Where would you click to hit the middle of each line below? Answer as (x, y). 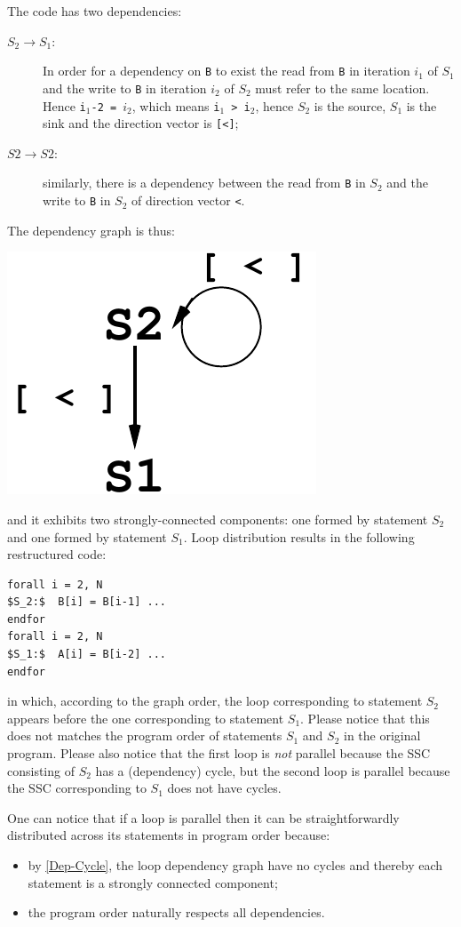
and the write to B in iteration (125, 88)
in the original (382, 735)
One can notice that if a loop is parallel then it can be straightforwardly (203, 817)
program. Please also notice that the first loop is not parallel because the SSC (219, 753)
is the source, (350, 105)
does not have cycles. (224, 788)
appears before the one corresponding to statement (146, 718)
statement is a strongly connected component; (153, 882)
